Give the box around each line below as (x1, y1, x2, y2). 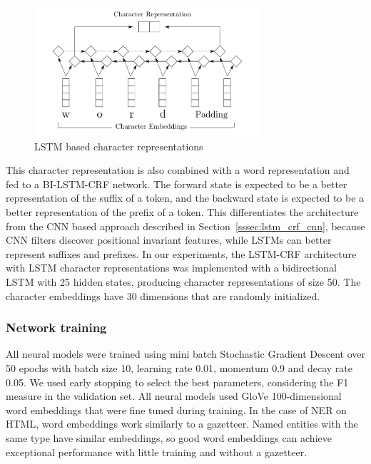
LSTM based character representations (34, 138, 203, 153)
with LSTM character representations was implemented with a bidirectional (6, 260, 337, 275)
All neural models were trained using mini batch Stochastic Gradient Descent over (6, 346, 365, 361)
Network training (6, 319, 107, 336)
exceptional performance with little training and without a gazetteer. (6, 444, 308, 459)
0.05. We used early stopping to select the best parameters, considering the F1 (6, 374, 349, 389)
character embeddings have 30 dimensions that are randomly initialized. (6, 288, 320, 303)
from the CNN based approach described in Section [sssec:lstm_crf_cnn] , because (6, 218, 365, 233)
